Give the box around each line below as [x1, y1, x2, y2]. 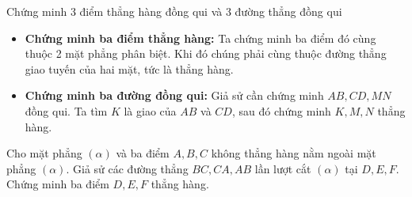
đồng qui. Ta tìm [25, 102, 108, 119]
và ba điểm [116, 145, 170, 161]
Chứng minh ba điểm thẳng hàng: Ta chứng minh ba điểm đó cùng [25, 29, 376, 46]
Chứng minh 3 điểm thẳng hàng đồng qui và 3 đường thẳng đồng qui [6, 3, 342, 19]
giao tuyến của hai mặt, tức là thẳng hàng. [25, 60, 234, 77]
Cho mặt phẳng [6, 145, 82, 161]
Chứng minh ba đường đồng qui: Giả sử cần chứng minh [25, 87, 324, 104]
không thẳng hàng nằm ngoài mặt [211, 145, 376, 161]
